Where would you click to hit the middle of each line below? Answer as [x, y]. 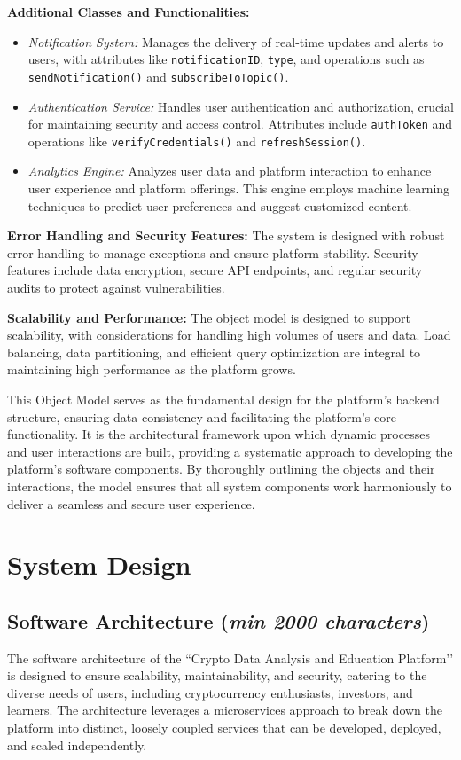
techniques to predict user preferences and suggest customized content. [220, 205]
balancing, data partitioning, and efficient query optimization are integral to [214, 352]
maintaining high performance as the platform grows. [152, 369]
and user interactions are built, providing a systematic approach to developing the [230, 451]
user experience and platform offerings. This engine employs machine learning [239, 188]
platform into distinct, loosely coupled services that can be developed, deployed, [224, 728]
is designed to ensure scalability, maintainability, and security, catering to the [217, 675]
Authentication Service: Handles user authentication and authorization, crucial [241, 106]
